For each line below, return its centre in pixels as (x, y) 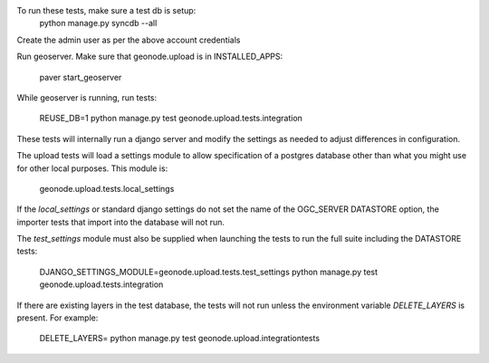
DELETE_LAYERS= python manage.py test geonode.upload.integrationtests (180, 339)
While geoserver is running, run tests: (87, 97)
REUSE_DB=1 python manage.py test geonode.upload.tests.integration (171, 119)
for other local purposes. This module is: (92, 168)
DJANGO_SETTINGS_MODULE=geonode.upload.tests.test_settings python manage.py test (209, 272)
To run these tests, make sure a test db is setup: (106, 10)
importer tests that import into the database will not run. (121, 222)
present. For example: (58, 318)
